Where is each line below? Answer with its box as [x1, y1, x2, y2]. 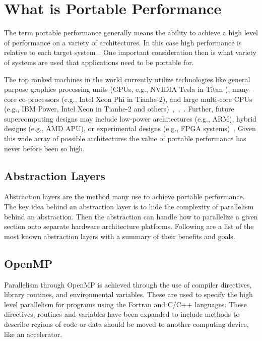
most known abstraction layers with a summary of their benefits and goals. [4, 231, 235, 241]
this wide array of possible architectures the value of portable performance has [4, 133, 246, 144]
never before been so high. [4, 143, 85, 153]
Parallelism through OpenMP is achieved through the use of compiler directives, [4, 279, 252, 290]
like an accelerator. [4, 328, 62, 339]
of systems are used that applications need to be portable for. [4, 56, 194, 67]
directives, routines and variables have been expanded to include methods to [4, 309, 240, 319]
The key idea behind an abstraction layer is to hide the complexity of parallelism [4, 201, 254, 212]
